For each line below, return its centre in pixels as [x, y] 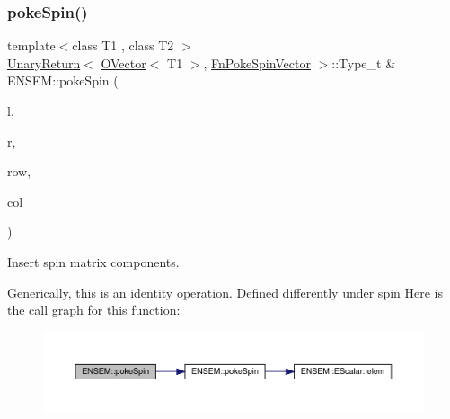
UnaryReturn [44, 62]
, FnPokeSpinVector [257, 62]
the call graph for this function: [94, 310]
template [31, 45]
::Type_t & [364, 62]
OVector [124, 62]
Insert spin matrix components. [93, 261]
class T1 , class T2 [123, 45]
